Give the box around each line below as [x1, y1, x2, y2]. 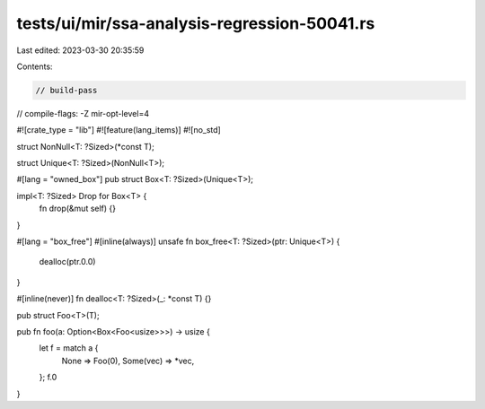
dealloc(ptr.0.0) [39, 257, 96, 267]
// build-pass [35, 85, 98, 95]
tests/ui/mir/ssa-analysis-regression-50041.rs [16, 13, 375, 33]
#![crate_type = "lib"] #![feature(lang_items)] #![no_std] [16, 125, 222, 135]
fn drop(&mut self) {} [39, 203, 117, 214]
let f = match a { [39, 343, 99, 353]
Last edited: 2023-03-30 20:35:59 [16, 45, 145, 56]
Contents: [16, 61, 53, 72]
